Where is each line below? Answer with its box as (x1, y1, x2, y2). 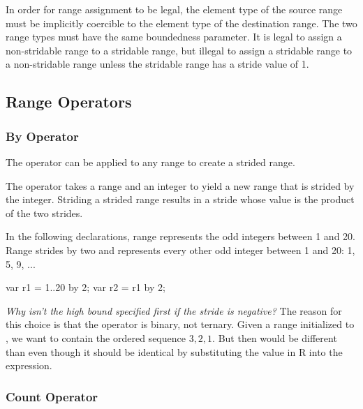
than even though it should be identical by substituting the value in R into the (6, 344, 343, 359)
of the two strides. (6, 205, 83, 220)
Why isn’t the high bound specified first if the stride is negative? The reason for (6, 303, 342, 318)
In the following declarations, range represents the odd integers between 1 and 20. (6, 229, 355, 244)
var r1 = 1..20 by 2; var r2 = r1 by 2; (6, 280, 165, 295)
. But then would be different (212, 330, 337, 345)
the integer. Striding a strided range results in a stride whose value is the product (6, 192, 355, 207)
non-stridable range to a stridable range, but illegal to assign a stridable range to (6, 43, 353, 57)
